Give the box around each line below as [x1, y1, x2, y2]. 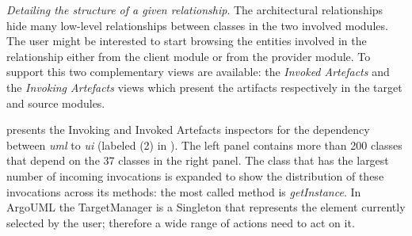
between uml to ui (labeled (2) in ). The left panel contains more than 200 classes [6, 136, 402, 153]
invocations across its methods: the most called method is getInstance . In [6, 183, 361, 200]
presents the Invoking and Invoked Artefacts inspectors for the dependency [6, 121, 370, 138]
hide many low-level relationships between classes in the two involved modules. [6, 17, 388, 33]
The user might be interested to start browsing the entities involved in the [6, 32, 367, 49]
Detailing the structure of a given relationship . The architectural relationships [6, 2, 383, 17]
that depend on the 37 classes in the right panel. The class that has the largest [6, 152, 389, 169]
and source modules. [6, 94, 105, 111]
